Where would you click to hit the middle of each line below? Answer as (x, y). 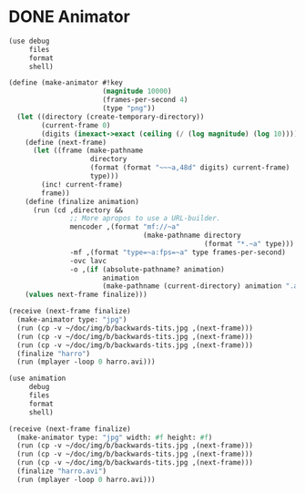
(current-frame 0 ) (76, 125)
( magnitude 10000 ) (137, 92)
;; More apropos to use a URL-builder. (145, 219)
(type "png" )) (129, 108)
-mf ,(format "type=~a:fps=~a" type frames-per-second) (178, 252)
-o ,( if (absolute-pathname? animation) (147, 269)
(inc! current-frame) (82, 184)
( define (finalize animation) (82, 201)
